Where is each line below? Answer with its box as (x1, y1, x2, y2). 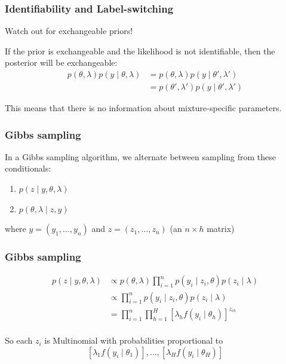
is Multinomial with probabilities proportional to (44, 334, 223, 347)
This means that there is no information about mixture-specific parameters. (5, 102, 282, 114)
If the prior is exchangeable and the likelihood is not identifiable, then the (5, 44, 275, 57)
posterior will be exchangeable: (5, 56, 118, 69)
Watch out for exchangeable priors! (5, 25, 133, 37)
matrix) (207, 222, 235, 235)
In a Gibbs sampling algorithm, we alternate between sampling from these (5, 150, 276, 163)
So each (5, 334, 33, 347)
